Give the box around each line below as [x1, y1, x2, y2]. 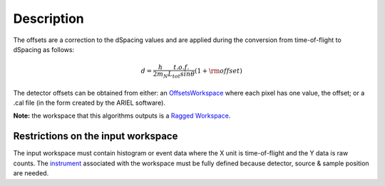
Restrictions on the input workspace [13, 130, 178, 143]
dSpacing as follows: [13, 45, 75, 53]
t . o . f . [173, 63, 190, 71]
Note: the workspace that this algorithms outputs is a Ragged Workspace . [13, 111, 231, 120]
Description [13, 11, 85, 26]
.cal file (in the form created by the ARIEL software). [13, 98, 165, 107]
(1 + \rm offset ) [194, 67, 242, 75]
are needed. [13, 169, 49, 177]
